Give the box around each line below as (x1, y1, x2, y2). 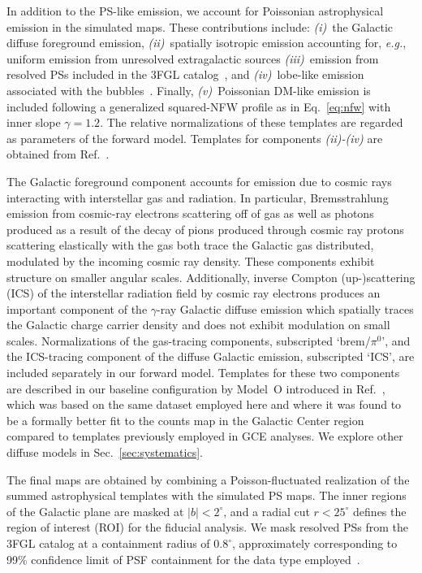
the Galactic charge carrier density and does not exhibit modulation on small (6, 316, 390, 333)
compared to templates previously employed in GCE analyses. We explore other (6, 428, 403, 445)
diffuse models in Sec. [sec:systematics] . (6, 444, 203, 461)
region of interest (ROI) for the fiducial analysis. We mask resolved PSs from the (6, 519, 408, 536)
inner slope (6, 114, 61, 131)
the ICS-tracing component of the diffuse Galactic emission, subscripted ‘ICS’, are (6, 348, 415, 365)
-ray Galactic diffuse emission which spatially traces (157, 300, 414, 317)
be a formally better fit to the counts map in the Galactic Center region (6, 411, 364, 428)
